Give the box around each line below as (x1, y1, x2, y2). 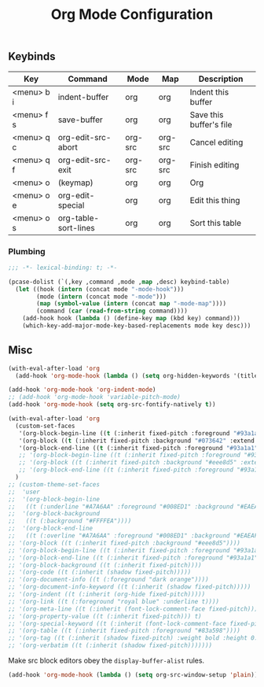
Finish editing (189, 159, 240, 170)
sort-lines (57, 222, 96, 233)
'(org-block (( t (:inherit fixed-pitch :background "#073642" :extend (18, 437, 255, 445)
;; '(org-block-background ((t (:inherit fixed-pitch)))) (8, 561, 202, 569)
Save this (189, 109, 224, 120)
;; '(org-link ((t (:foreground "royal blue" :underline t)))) (8, 597, 220, 605)
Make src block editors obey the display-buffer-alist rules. (8, 656, 205, 666)
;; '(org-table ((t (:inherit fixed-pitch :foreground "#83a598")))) (8, 627, 241, 635)
